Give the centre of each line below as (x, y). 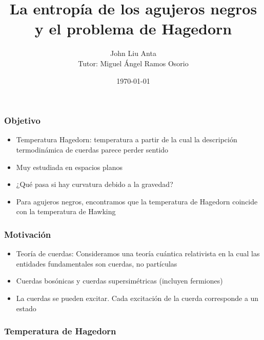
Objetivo (22, 120)
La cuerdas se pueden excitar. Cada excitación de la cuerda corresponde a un (137, 298)
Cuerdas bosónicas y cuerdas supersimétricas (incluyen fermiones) (119, 281)
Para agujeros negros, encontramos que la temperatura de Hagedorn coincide (137, 201)
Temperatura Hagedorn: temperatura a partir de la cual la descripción (127, 139)
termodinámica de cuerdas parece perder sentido (92, 149)
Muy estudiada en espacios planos (69, 167)
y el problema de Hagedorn (133, 29)
